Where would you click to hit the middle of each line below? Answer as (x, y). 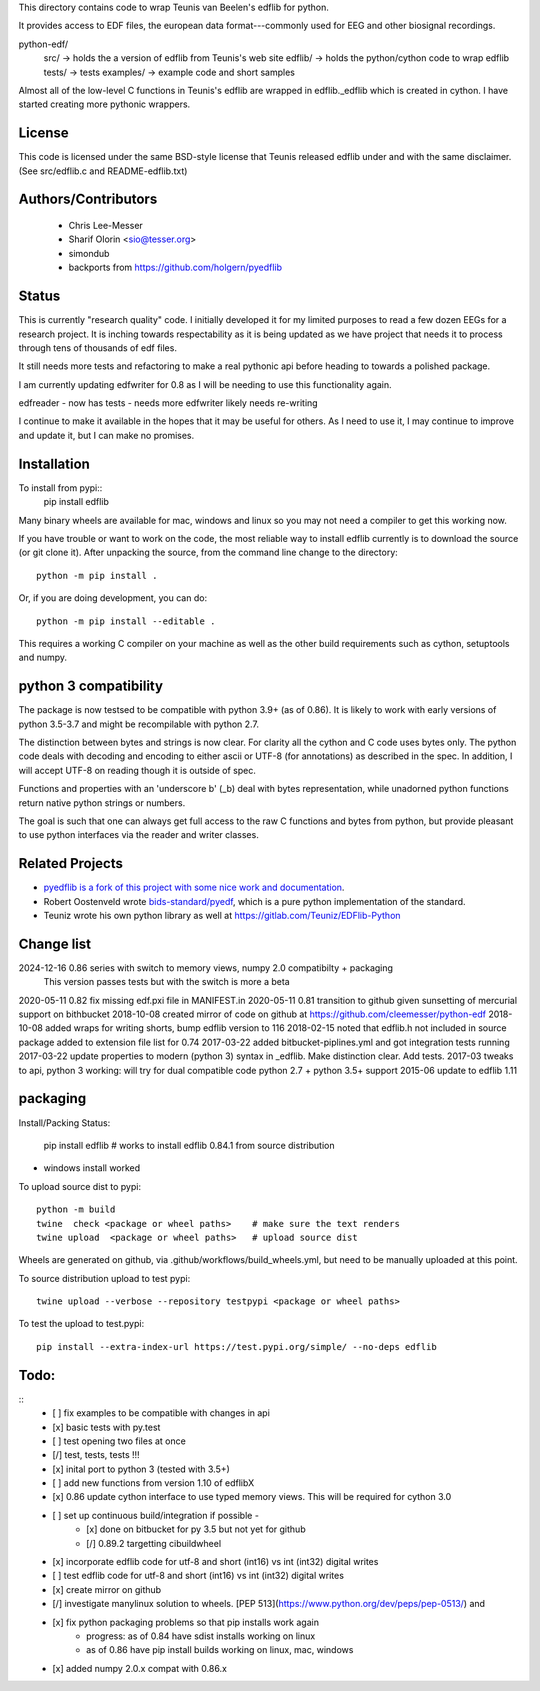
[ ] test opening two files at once (119, 1441)
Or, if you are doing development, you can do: (113, 598)
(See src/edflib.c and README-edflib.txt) (103, 171)
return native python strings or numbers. (102, 802)
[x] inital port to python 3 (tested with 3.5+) (141, 1469)
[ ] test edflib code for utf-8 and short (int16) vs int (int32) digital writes (198, 1576)
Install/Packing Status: (64, 1122)
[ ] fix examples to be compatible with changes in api (161, 1413)
